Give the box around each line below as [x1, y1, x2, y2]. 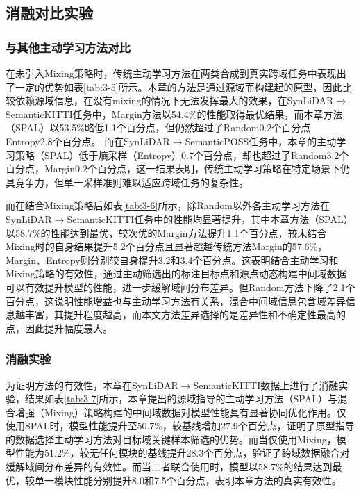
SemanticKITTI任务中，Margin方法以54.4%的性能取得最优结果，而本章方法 [6, 106, 343, 121]
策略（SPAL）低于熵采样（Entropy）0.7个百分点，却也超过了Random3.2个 [15, 147, 349, 162]
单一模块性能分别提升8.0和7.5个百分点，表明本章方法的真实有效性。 [34, 473, 342, 487]
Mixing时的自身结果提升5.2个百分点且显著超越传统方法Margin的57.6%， [6, 239, 328, 254]
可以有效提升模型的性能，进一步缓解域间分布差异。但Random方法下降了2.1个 [6, 279, 355, 294]
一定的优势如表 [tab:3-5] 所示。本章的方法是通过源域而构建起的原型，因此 [15, 79, 342, 94]
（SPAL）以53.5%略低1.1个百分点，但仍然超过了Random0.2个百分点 [6, 120, 311, 135]
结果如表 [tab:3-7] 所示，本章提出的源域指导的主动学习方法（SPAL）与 [24, 391, 337, 406]
